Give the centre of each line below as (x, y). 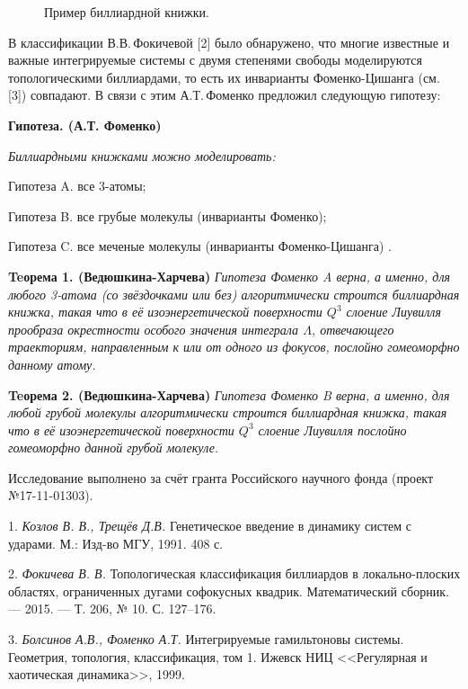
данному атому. (52, 364)
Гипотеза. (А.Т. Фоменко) (85, 125)
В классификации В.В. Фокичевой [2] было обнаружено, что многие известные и (229, 42)
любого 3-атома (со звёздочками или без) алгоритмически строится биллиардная (234, 294)
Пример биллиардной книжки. (127, 12)
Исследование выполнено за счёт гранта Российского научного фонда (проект (221, 477)
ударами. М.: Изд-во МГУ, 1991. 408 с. (116, 543)
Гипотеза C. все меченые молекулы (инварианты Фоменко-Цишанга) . (200, 246)
